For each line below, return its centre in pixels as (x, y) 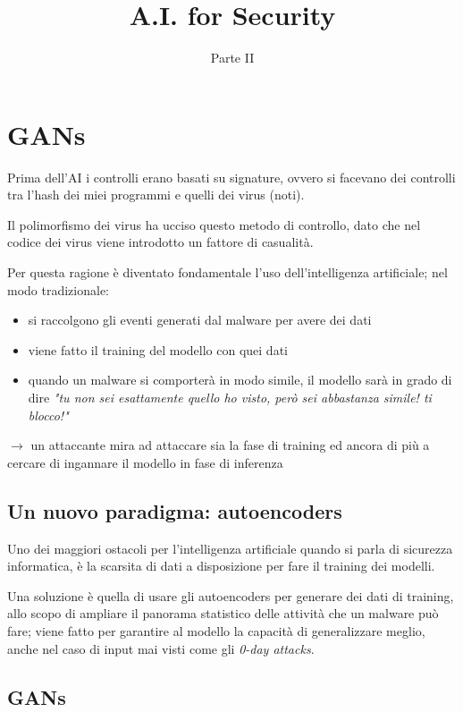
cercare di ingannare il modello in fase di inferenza (145, 462)
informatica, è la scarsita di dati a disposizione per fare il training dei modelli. (221, 566)
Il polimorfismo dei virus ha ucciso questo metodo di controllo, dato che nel (214, 224)
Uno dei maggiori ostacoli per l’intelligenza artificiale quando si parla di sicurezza (230, 548)
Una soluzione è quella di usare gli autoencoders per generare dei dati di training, (231, 595)
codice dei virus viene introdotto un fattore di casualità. (160, 242)
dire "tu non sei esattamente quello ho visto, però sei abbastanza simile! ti (230, 397)
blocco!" (48, 415)
